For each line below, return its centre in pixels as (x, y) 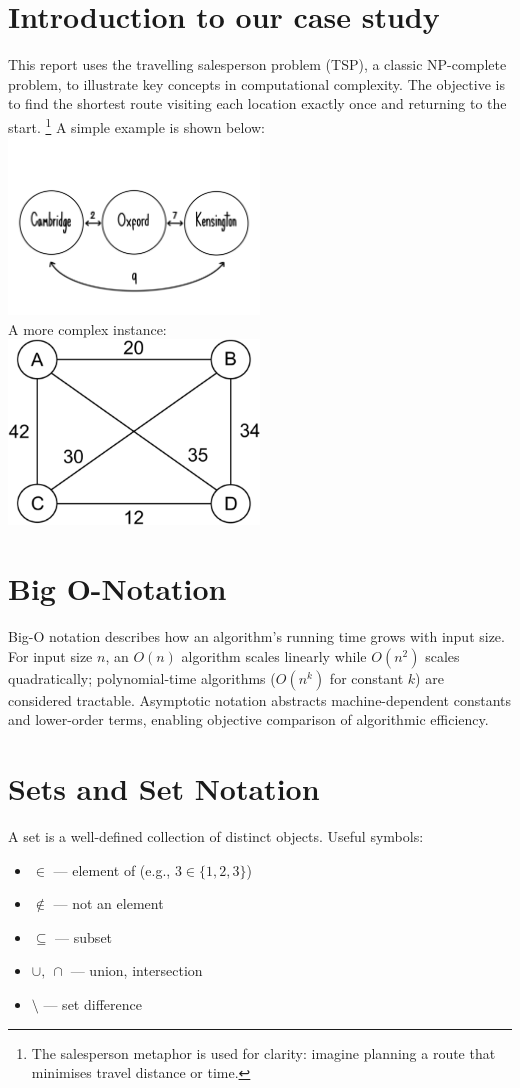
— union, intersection (136, 970)
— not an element (108, 903)
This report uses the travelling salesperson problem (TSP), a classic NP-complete (257, 64)
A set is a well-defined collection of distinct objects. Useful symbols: (216, 836)
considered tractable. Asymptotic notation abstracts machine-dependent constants (260, 699)
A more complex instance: (87, 328)
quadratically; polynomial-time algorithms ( (142, 677)
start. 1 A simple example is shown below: (136, 125)
